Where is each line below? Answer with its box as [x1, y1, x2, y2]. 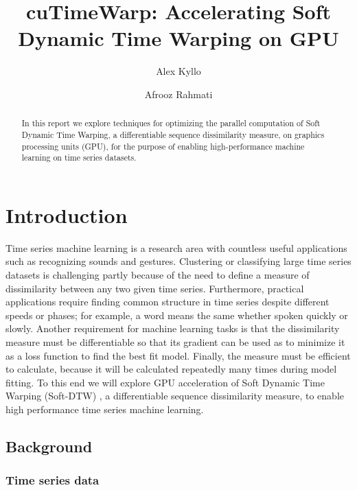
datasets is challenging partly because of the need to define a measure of [5, 268, 310, 282]
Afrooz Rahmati [144, 86, 213, 101]
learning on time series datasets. [21, 152, 137, 163]
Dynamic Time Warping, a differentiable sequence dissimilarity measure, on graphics [21, 128, 325, 140]
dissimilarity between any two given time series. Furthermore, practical [5, 281, 304, 295]
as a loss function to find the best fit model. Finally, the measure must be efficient [5, 348, 351, 362]
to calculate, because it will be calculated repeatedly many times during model [5, 362, 337, 376]
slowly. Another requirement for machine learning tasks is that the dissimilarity [5, 321, 340, 336]
